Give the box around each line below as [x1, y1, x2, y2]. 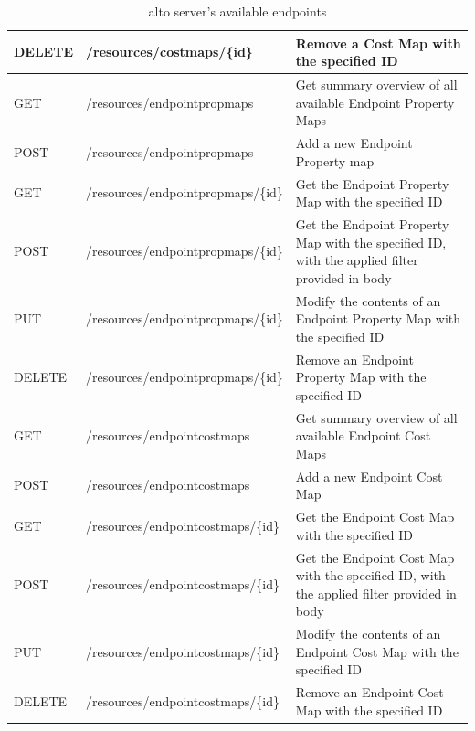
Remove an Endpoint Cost [295, 683, 444, 702]
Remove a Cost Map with [295, 33, 461, 52]
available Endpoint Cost [295, 426, 431, 445]
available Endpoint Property [295, 92, 455, 111]
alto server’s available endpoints [148, 2, 327, 20]
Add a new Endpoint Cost [295, 466, 443, 485]
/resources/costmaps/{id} [86, 42, 253, 61]
